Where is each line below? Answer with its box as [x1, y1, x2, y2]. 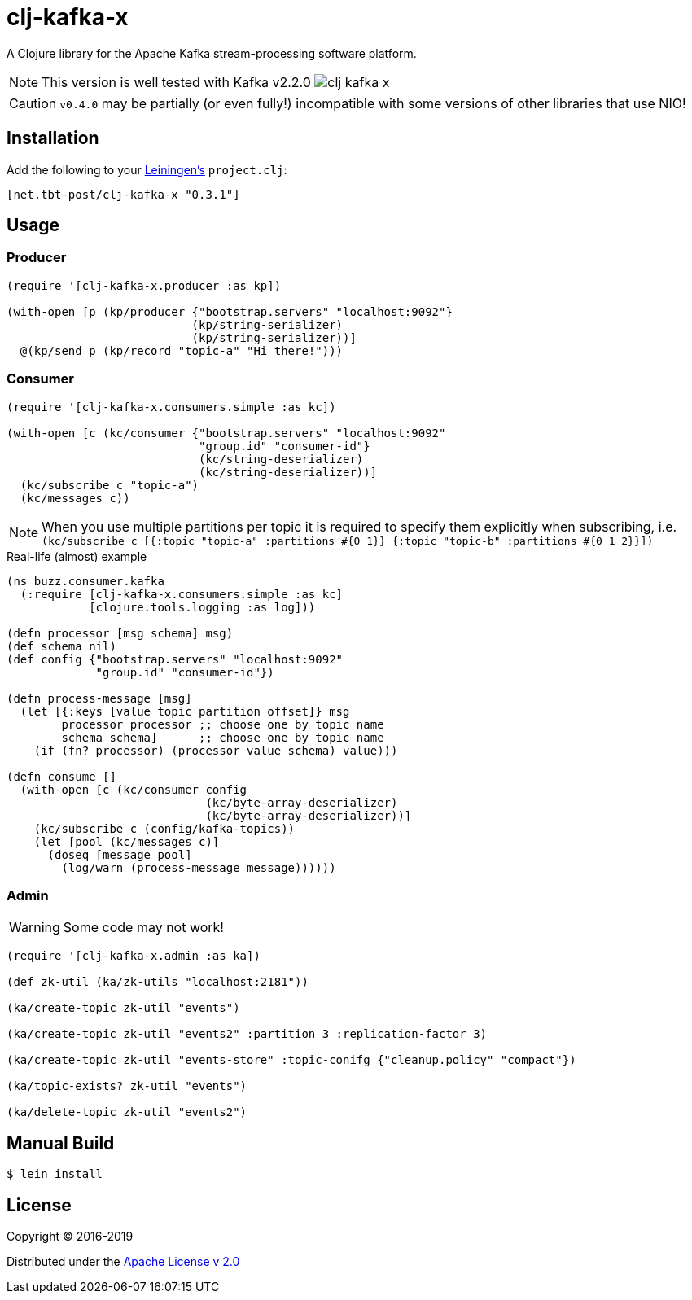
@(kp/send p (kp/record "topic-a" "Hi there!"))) [20, 344, 344, 357]
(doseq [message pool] [47, 847, 192, 861]
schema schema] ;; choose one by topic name [61, 730, 384, 744]
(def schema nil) [7, 639, 116, 653]
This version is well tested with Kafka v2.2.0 [42, 73, 311, 90]
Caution [9, 94, 57, 112]
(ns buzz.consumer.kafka [7, 574, 164, 588]
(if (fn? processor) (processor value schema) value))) [33, 743, 398, 757]
